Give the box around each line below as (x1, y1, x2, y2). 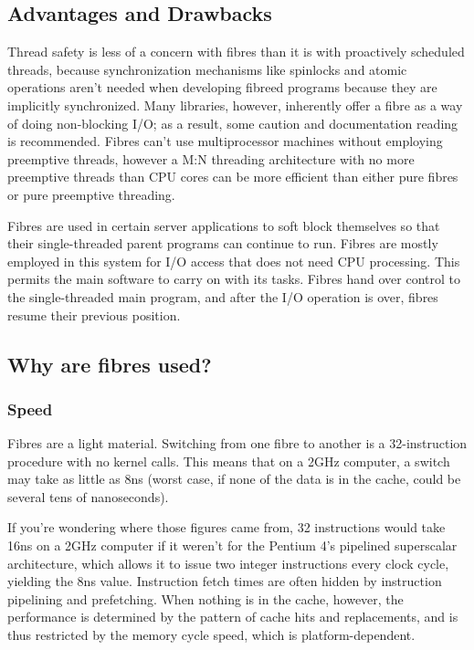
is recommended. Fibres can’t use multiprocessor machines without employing (7, 131, 443, 151)
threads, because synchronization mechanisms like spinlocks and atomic (7, 59, 407, 79)
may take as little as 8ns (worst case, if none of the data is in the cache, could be (7, 469, 461, 488)
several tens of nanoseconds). (7, 487, 169, 506)
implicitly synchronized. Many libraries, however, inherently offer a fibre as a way (7, 95, 463, 114)
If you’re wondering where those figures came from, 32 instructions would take (7, 518, 446, 537)
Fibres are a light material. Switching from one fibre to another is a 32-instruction (7, 434, 468, 453)
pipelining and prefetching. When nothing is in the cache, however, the (7, 589, 404, 608)
